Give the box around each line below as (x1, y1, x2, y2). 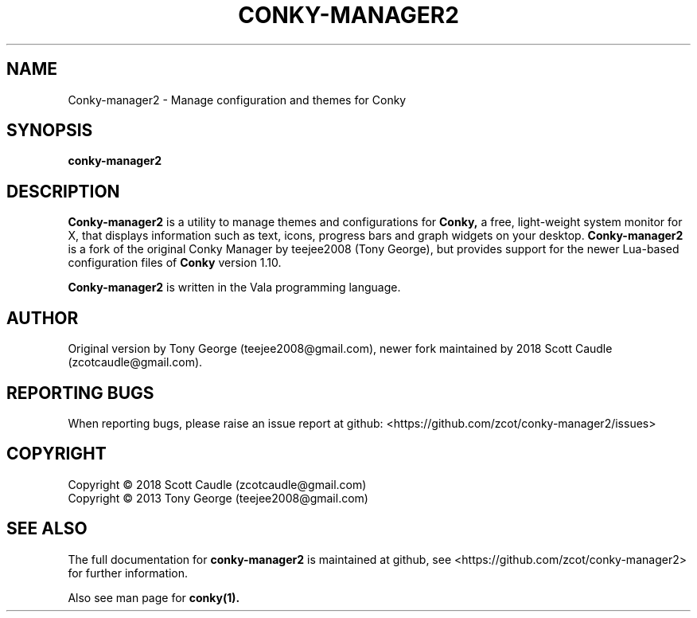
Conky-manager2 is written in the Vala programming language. (68, 280, 401, 295)
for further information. (68, 565, 189, 580)
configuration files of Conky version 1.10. (68, 256, 282, 270)
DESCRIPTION (6, 181, 120, 201)
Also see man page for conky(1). (68, 590, 240, 604)
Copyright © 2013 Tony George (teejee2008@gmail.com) (68, 491, 368, 505)
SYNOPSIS (6, 120, 93, 141)
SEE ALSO (6, 518, 88, 539)
